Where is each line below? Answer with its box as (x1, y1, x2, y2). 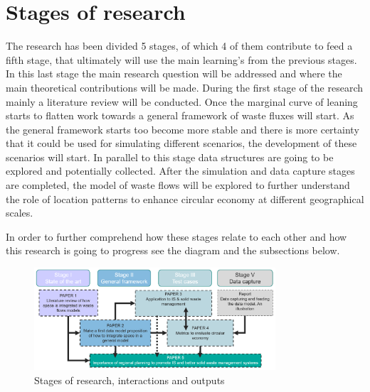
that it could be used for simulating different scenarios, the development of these (6, 136, 357, 151)
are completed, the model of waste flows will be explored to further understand (6, 178, 350, 192)
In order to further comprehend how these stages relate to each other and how (6, 229, 347, 244)
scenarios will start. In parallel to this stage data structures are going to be (6, 149, 334, 164)
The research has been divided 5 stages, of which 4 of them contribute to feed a (6, 38, 353, 53)
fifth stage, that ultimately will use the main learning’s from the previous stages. (6, 52, 357, 67)
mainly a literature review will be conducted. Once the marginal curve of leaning (6, 94, 358, 109)
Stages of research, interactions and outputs (34, 372, 225, 387)
